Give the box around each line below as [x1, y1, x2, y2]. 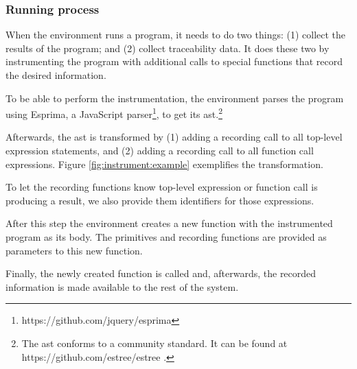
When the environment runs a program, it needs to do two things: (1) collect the [5, 27, 346, 42]
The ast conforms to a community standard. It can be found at [21, 335, 288, 350]
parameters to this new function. [5, 243, 143, 257]
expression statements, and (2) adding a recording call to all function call [5, 143, 314, 158]
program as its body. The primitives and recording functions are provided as [5, 230, 327, 243]
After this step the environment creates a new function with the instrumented [5, 216, 333, 230]
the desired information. [5, 68, 106, 82]
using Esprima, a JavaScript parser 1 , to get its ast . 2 [5, 105, 222, 121]
